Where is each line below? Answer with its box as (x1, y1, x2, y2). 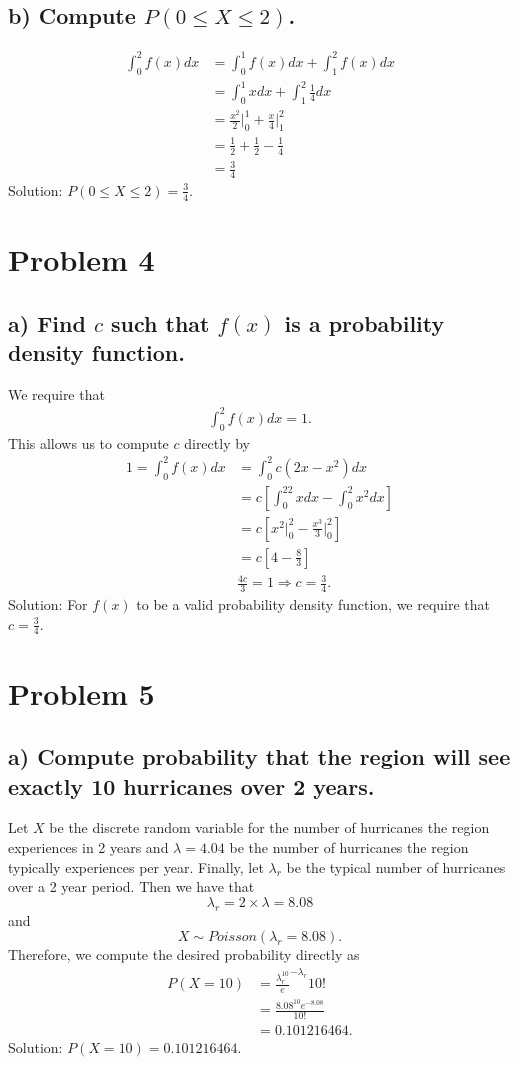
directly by (184, 432, 250, 453)
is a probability (284, 307, 445, 338)
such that (111, 307, 210, 338)
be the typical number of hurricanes (286, 856, 506, 877)
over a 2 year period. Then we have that (8, 876, 255, 897)
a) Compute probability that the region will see (8, 741, 511, 772)
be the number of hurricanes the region (229, 837, 469, 858)
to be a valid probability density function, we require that (136, 594, 491, 615)
